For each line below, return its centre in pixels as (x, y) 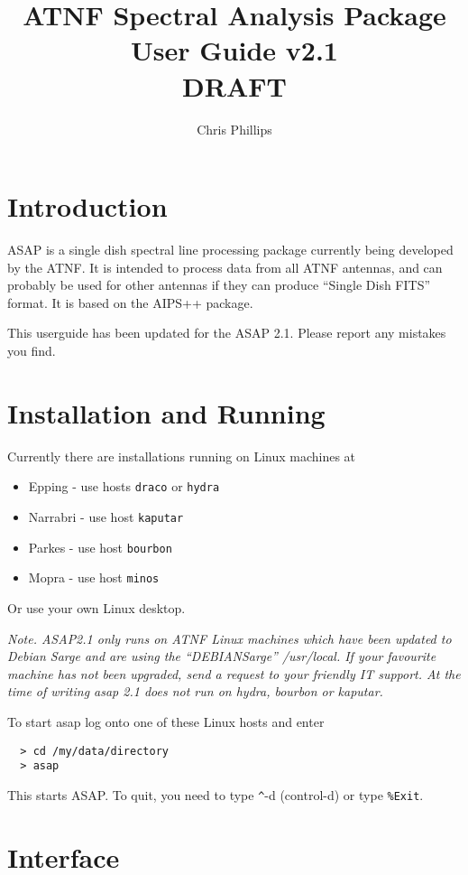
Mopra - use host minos (94, 577)
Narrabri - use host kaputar (106, 516)
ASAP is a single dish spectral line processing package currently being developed (230, 250)
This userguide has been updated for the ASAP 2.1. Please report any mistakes (227, 333)
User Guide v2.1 (234, 50)
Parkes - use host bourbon (100, 547)
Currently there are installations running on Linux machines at (182, 456)
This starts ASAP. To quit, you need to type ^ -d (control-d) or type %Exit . (216, 794)
